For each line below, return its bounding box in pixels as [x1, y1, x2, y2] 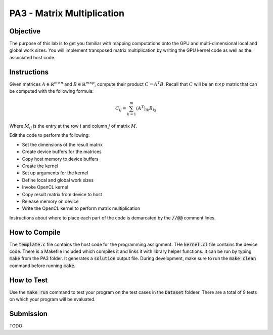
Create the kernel [22, 163, 58, 169]
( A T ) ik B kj [135, 104, 157, 113]
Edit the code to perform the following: [9, 132, 90, 138]
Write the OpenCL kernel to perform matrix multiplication [22, 205, 141, 211]
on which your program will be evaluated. [9, 296, 96, 303]
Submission [9, 309, 48, 318]
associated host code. [9, 54, 56, 60]
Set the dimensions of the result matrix [22, 141, 103, 147]
